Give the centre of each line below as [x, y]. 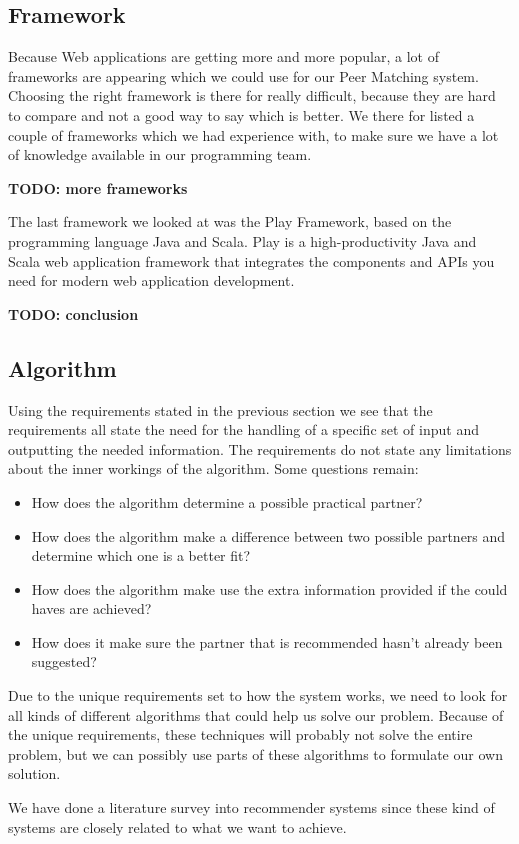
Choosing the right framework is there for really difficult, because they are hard [252, 95]
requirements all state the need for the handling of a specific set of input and [243, 429]
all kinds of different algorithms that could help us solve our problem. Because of [256, 714]
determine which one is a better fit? [141, 555]
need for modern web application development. [151, 280]
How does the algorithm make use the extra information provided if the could [269, 588]
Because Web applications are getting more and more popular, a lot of [224, 56]
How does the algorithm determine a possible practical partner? [227, 501]
